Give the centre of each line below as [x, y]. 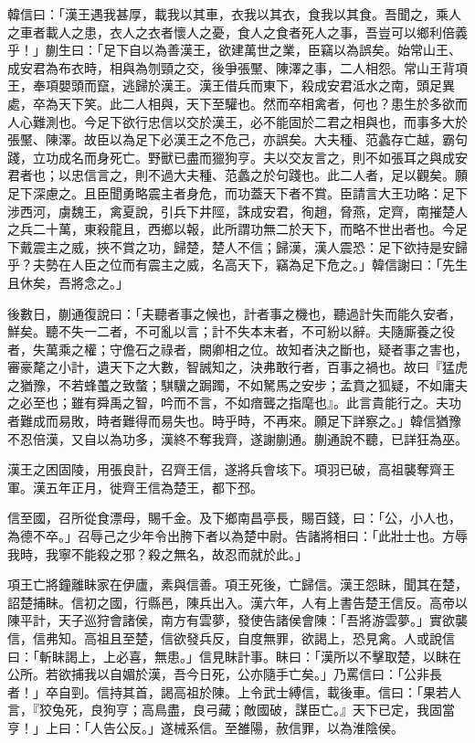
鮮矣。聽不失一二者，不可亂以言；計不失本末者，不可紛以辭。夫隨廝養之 [225, 331]
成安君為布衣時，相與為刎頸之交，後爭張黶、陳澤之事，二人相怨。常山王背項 [237, 67]
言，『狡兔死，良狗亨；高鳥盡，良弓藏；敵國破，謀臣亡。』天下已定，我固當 [231, 710]
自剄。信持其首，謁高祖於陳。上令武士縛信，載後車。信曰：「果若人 [259, 691]
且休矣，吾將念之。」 [68, 282]
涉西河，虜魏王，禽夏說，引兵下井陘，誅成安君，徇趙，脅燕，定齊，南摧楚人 [237, 211]
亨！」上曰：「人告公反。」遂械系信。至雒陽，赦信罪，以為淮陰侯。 [206, 727]
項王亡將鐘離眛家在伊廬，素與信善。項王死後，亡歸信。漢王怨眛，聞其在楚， [237, 584]
